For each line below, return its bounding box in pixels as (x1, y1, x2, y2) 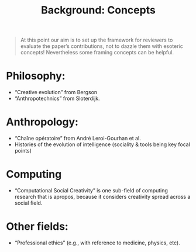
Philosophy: (6, 70, 66, 82)
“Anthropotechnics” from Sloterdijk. (14, 95, 101, 102)
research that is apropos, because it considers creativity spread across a (14, 194, 191, 200)
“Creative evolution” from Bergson (14, 89, 98, 96)
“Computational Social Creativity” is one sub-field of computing (14, 187, 169, 194)
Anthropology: (6, 115, 79, 129)
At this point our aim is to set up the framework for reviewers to (20, 36, 173, 44)
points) (14, 147, 32, 154)
